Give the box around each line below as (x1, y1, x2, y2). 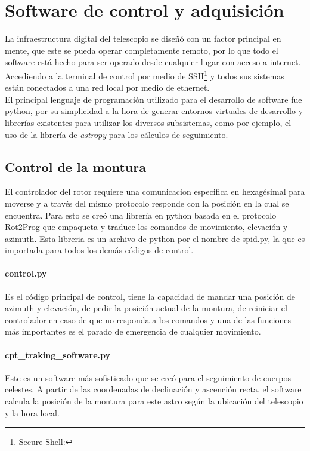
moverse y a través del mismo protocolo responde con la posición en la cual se (5, 197, 289, 209)
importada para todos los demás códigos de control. (5, 244, 194, 256)
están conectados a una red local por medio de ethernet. (5, 81, 210, 94)
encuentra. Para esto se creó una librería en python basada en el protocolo (5, 208, 277, 221)
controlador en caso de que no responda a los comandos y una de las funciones (5, 313, 292, 326)
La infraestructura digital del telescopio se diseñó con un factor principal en (5, 32, 281, 45)
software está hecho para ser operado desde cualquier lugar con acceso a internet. (5, 56, 301, 68)
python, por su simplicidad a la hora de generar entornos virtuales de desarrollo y (5, 105, 303, 117)
